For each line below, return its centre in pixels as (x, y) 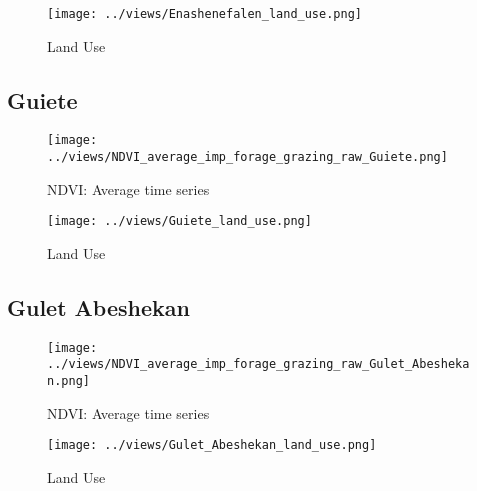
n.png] (68, 381)
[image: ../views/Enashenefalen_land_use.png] (204, 14)
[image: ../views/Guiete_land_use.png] (179, 221)
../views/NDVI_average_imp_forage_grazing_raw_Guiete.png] (247, 157)
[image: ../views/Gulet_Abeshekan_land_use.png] (212, 445)
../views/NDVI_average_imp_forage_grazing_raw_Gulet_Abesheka (258, 364)
